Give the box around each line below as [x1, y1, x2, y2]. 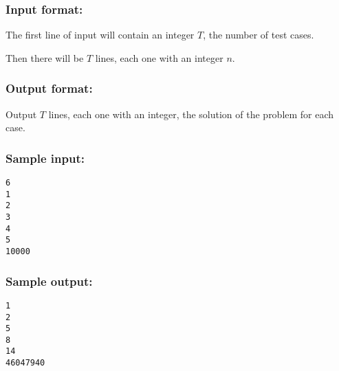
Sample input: [6, 149, 85, 166]
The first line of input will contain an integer [6, 27, 195, 42]
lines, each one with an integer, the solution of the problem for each [48, 106, 334, 121]
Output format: [6, 80, 93, 97]
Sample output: [6, 272, 93, 289]
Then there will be [6, 50, 84, 65]
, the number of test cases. [203, 27, 314, 42]
